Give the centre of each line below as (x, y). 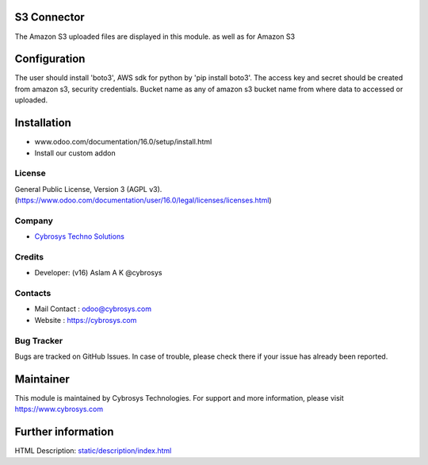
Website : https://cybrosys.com (86, 320)
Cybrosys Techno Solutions (79, 236)
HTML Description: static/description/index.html (93, 451)
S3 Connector (50, 17)
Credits (29, 256)
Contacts (33, 294)
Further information (64, 432)
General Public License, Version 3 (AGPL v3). (88, 189)
